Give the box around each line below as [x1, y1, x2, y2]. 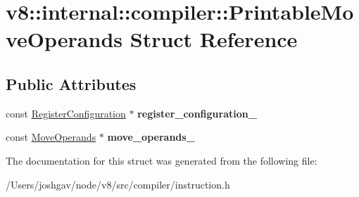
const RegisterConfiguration [6, 106, 126, 120]
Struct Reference [130, 25, 298, 53]
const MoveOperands [6, 129, 96, 144]
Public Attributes [6, 72, 137, 94]
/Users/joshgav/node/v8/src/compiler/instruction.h [6, 177, 230, 191]
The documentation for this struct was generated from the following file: [6, 153, 317, 167]
